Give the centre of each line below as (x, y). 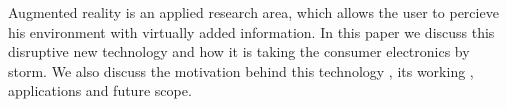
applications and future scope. (100, 90)
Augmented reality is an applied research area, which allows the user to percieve (253, 12)
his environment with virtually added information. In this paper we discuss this (251, 31)
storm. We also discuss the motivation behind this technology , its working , (241, 70)
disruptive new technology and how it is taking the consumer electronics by (239, 51)
